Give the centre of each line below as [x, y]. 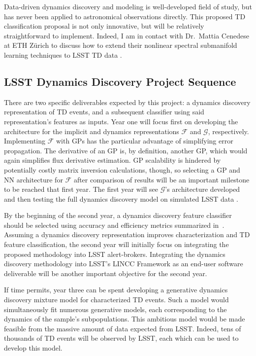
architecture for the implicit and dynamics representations [92, 131]
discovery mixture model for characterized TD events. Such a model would [116, 300]
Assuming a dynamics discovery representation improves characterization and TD [127, 234]
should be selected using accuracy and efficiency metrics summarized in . [114, 225]
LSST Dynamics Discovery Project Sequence [120, 81]
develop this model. [33, 348]
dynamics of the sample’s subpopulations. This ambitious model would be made [125, 319]
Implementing [25, 141]
